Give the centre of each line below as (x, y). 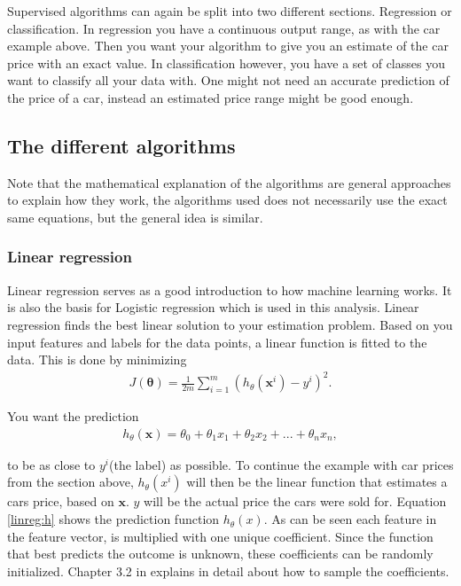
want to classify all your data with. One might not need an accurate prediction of (228, 80)
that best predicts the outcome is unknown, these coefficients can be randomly (220, 554)
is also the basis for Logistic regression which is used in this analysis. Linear (213, 307)
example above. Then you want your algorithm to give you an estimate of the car (228, 46)
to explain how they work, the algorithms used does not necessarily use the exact (227, 200)
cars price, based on (61, 501)
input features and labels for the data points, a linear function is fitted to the (217, 342)
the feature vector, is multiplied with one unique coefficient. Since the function (220, 536)
